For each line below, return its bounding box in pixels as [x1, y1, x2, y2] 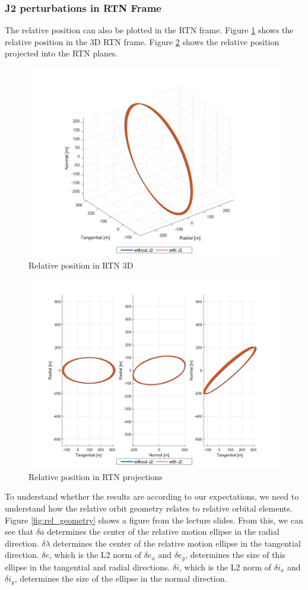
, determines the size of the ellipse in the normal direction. [14, 572, 227, 585]
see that [5, 525, 34, 538]
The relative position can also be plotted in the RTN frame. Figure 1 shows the [5, 24, 294, 36]
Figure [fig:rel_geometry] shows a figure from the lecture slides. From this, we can [5, 513, 303, 526]
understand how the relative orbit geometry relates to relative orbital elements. [5, 501, 293, 514]
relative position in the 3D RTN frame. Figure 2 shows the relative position [5, 35, 280, 48]
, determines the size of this [185, 548, 285, 561]
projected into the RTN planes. [5, 47, 118, 59]
